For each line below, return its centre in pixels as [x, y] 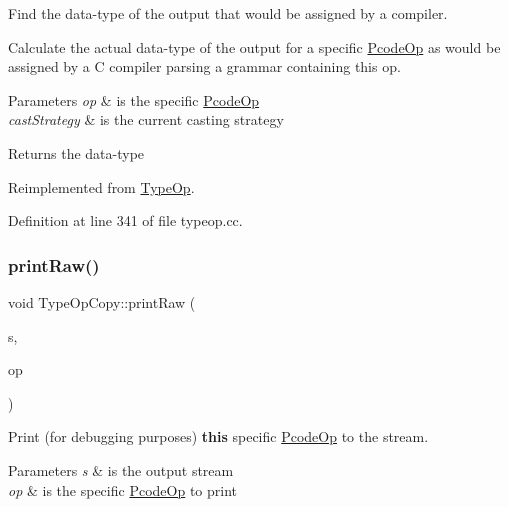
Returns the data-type [76, 152]
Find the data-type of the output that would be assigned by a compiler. [228, 13]
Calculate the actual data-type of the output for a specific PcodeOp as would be [254, 46]
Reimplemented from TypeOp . [101, 186]
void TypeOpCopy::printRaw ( [102, 301]
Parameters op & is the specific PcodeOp [134, 99]
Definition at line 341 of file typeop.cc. [125, 220]
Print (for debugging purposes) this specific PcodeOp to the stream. [218, 436]
